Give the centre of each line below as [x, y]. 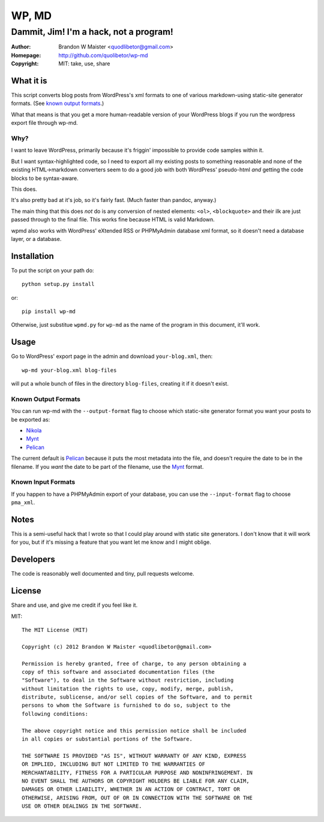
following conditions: [55, 714]
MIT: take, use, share [84, 64]
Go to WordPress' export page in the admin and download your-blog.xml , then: [112, 356]
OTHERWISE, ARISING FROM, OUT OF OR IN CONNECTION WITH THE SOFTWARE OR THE [137, 798]
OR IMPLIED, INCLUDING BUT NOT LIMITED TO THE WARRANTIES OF [113, 764]
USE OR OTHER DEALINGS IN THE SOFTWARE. [82, 806]
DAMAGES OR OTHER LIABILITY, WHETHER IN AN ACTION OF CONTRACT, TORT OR [131, 789]
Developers [33, 560]
